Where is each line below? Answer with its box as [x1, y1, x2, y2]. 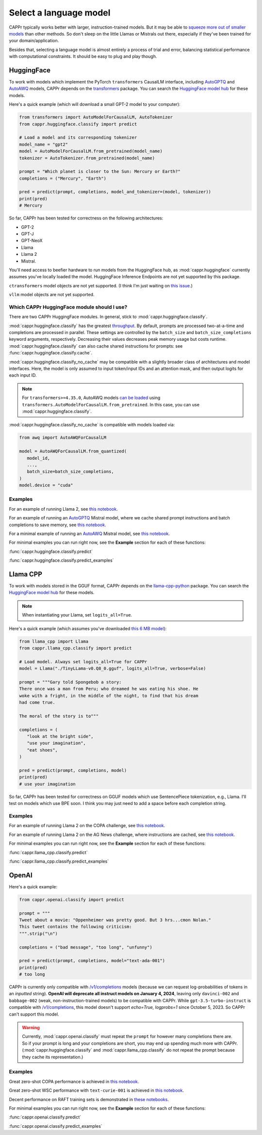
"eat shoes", [27, 747, 58, 752]
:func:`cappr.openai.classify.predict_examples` [9, 1123, 102, 1129]
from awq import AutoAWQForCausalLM [19, 435, 107, 440]
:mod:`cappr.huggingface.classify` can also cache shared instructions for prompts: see [9, 343, 183, 349]
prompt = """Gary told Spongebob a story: [19, 679, 122, 684]
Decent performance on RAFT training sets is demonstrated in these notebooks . [9, 1096, 169, 1102]
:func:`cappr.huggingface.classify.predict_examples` [9, 557, 114, 563]
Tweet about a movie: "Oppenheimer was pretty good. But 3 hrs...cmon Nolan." [19, 917, 211, 922]
